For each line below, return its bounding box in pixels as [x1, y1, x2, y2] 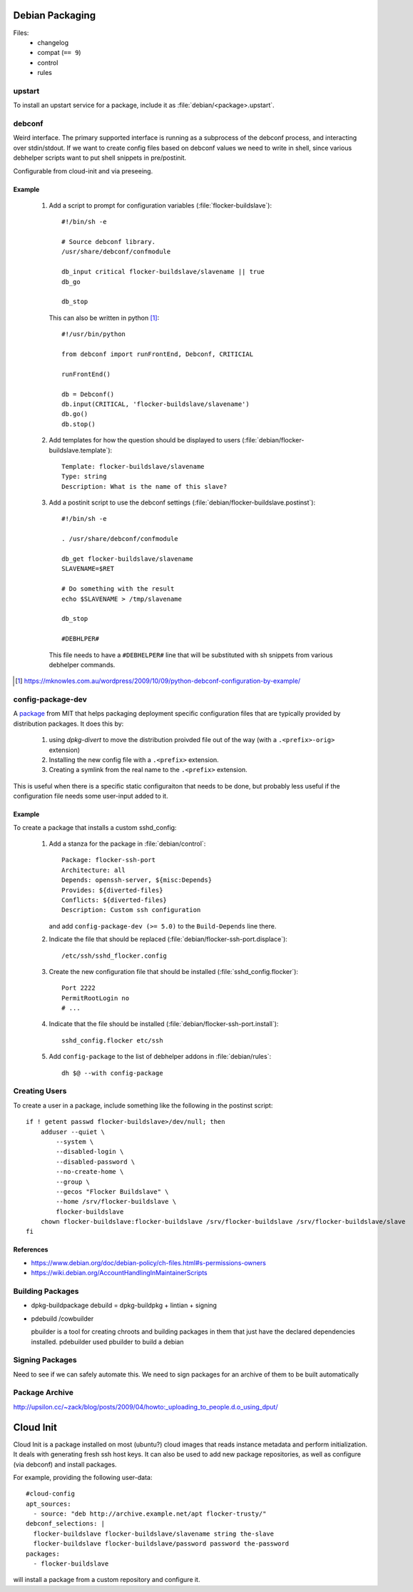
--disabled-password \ [56, 1157, 136, 1166]
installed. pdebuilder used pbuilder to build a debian [31, 1337, 184, 1346]
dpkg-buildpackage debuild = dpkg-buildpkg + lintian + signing [31, 1301, 218, 1309]
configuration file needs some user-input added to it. [13, 792, 168, 801]
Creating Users [13, 1086, 67, 1096]
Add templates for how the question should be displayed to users [49, 436, 240, 445]
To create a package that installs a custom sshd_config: [13, 823, 177, 831]
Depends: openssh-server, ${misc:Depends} [61, 876, 213, 884]
